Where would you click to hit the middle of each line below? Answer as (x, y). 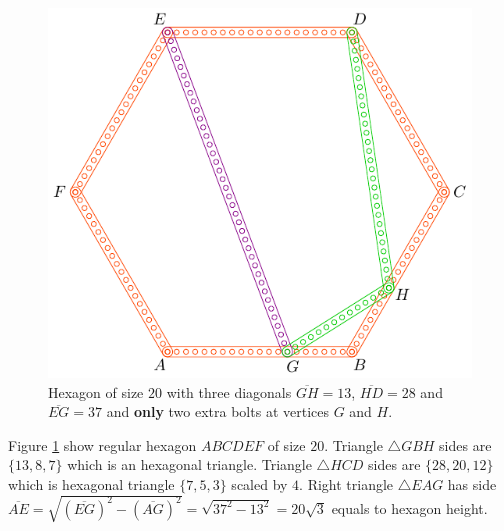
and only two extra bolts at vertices (217, 411)
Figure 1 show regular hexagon (102, 444)
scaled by (259, 484)
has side (472, 484)
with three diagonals (229, 391)
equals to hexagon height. (409, 507)
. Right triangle (346, 484)
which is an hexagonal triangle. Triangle (189, 464)
